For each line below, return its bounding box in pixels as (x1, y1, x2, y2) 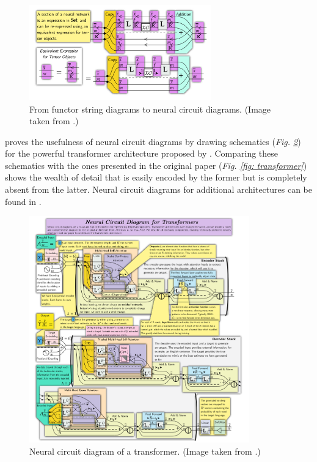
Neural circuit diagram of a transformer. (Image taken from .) (29, 445, 261, 457)
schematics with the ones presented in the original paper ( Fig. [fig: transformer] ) (5, 158, 307, 171)
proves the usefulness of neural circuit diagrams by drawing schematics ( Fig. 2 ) (5, 135, 301, 147)
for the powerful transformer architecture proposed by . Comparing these (5, 147, 279, 160)
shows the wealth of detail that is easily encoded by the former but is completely (5, 171, 307, 184)
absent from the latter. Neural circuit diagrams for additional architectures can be (5, 183, 313, 196)
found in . (5, 195, 42, 207)
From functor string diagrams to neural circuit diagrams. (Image (29, 102, 271, 115)
